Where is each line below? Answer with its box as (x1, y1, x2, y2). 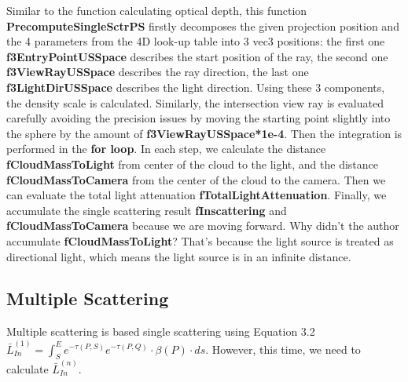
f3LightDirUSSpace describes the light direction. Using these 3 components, (6, 78, 385, 95)
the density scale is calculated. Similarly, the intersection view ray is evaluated (6, 94, 384, 111)
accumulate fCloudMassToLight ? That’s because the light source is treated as (6, 232, 394, 249)
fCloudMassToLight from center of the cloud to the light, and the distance (6, 155, 379, 172)
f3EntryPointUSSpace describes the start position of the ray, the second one (6, 48, 388, 64)
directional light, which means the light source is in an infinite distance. (6, 248, 351, 264)
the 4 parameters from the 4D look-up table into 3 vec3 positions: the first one (6, 33, 385, 49)
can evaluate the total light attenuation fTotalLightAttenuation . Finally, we (6, 187, 387, 203)
